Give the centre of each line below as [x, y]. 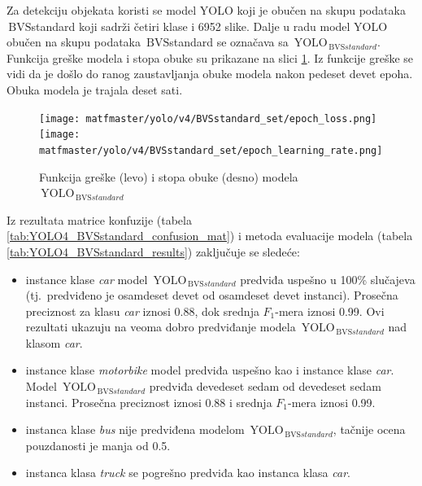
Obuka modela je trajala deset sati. [95, 89]
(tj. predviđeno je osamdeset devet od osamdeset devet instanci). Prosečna [212, 295]
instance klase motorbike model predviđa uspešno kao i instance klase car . [210, 370]
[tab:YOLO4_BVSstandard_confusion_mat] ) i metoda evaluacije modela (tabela [210, 236]
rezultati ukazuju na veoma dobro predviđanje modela [161, 327]
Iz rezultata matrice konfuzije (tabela [99, 219]
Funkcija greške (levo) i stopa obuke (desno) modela [169, 176]
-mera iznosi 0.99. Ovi [330, 311]
